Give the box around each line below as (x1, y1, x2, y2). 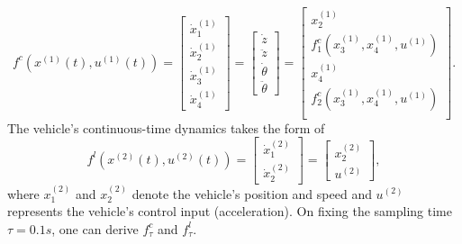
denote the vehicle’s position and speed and (131, 184, 372, 203)
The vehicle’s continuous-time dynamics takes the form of (7, 118, 325, 137)
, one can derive (51, 219, 139, 238)
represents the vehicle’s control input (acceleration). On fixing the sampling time (7, 202, 452, 221)
